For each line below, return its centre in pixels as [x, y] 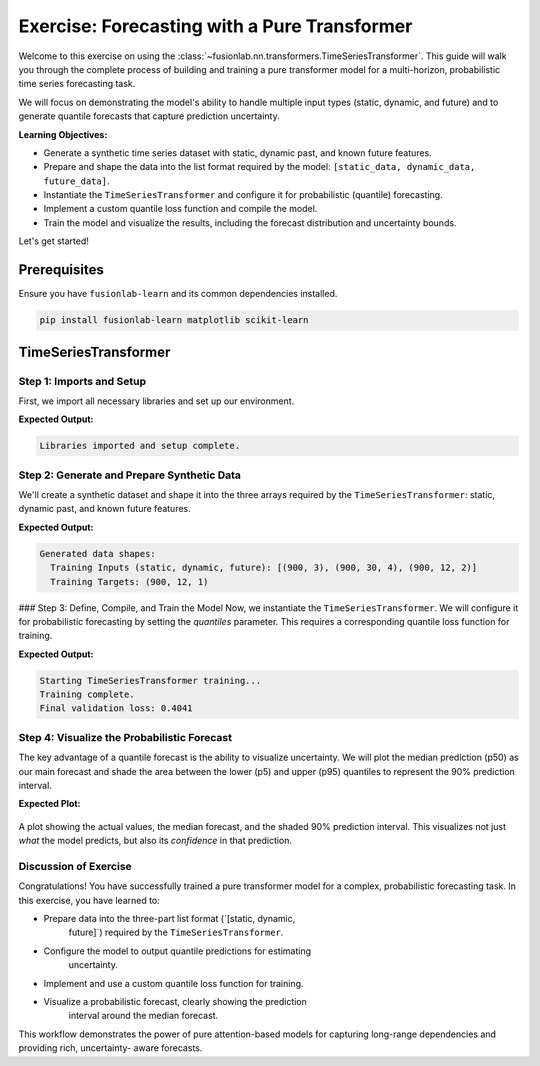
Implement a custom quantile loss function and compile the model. [180, 209]
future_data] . [76, 181]
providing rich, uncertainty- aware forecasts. [110, 1048]
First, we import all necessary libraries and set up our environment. [156, 401]
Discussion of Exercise [75, 866]
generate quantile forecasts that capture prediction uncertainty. [149, 116]
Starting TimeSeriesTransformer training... [150, 680]
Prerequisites [61, 270]
